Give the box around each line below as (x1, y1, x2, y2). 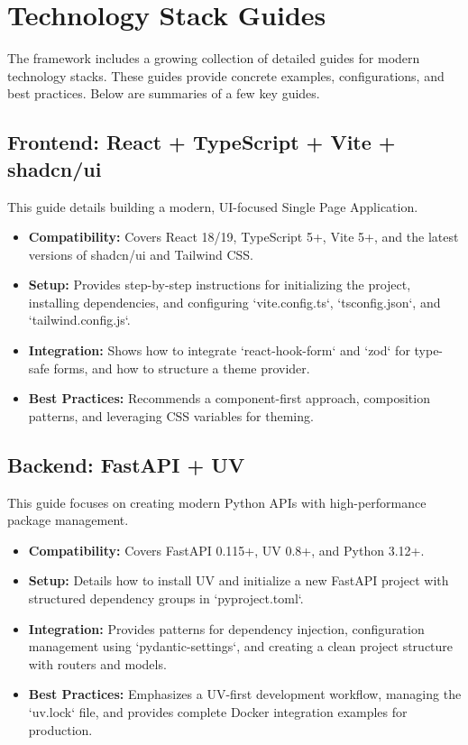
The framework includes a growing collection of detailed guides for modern (7, 49, 420, 68)
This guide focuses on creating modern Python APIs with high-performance (7, 492, 427, 511)
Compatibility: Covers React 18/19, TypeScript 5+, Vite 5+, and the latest (28, 227, 459, 246)
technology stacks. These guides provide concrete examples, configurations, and (7, 66, 445, 85)
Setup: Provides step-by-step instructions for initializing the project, (28, 275, 411, 294)
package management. (7, 510, 129, 529)
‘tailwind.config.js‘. (28, 310, 131, 329)
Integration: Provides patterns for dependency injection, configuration (28, 619, 425, 638)
